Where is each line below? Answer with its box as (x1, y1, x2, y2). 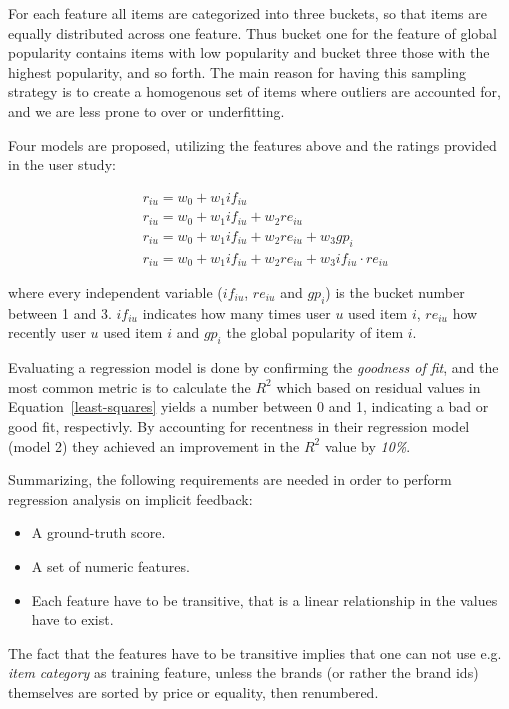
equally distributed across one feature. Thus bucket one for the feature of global (8, 22, 497, 43)
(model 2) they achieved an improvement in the (8, 435, 300, 456)
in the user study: (8, 154, 116, 175)
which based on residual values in (276, 376, 481, 397)
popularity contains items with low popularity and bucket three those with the (8, 42, 490, 63)
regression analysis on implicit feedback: (8, 488, 253, 509)
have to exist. (31, 609, 114, 630)
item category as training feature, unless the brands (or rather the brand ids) (8, 662, 479, 683)
